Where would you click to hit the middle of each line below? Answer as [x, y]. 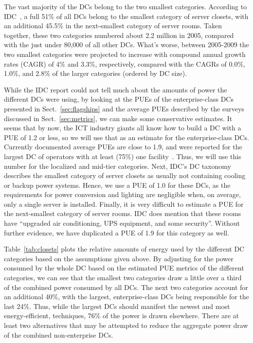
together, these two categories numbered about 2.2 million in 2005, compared [119, 35]
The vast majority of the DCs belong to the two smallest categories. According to [126, 6]
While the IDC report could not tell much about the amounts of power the [116, 89]
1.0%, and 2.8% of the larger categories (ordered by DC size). [96, 73]
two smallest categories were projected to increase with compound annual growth [125, 54]
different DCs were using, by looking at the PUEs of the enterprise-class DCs [119, 99]
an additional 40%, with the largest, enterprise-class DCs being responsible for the [126, 297]
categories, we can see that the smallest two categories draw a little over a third [123, 278]
